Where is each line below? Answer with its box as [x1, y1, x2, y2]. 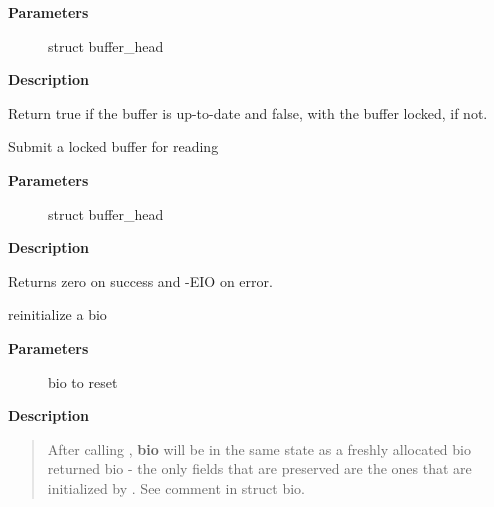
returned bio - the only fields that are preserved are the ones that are [47, 458, 472, 479]
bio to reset [48, 371, 118, 392]
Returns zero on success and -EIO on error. [8, 270, 273, 291]
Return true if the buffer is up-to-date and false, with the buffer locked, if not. [8, 102, 488, 123]
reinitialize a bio [8, 304, 107, 325]
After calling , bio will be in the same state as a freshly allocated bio [47, 438, 471, 459]
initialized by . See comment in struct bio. [47, 477, 305, 498]
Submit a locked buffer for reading [8, 136, 219, 157]
